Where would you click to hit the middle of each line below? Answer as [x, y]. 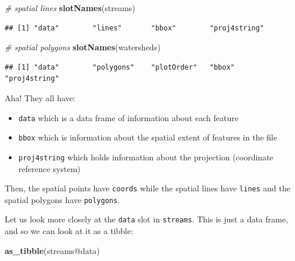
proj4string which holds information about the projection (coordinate [146, 157]
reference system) [49, 168]
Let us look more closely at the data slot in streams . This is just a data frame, [147, 219]
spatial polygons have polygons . [63, 199]
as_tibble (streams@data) [52, 250]
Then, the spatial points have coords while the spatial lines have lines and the [147, 188]
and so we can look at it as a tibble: [69, 231]
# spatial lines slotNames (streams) [70, 8]
